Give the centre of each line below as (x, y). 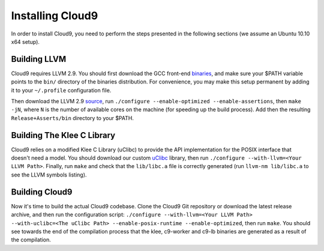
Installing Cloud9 (55, 16)
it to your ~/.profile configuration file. (61, 90)
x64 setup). (25, 41)
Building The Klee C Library (63, 135)
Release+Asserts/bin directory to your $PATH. (73, 118)
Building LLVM (38, 59)
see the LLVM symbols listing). (49, 175)
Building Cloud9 (42, 192)
